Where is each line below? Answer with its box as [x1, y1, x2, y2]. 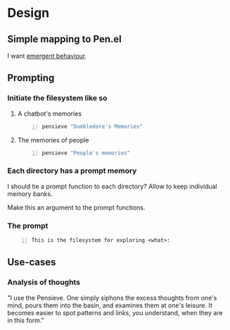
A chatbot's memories [17, 109, 82, 118]
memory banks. [7, 189, 53, 198]
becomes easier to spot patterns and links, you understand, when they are [7, 308, 223, 317]
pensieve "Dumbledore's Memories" [41, 123, 143, 130]
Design [7, 5, 50, 21]
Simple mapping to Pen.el [7, 33, 122, 45]
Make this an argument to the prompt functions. [7, 203, 146, 212]
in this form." [7, 316, 44, 324]
